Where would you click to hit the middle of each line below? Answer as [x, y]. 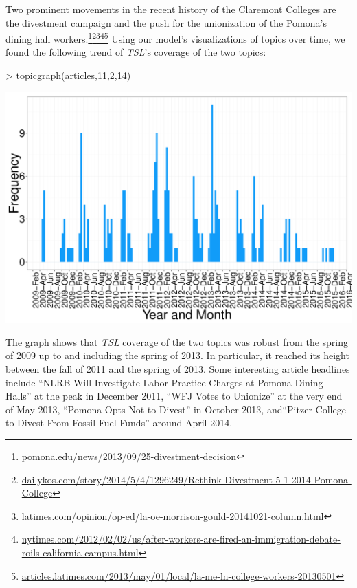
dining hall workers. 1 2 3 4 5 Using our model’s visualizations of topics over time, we [175, 37]
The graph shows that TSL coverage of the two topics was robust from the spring [177, 341]
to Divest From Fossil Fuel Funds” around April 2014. [119, 423]
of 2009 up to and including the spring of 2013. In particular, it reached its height [177, 355]
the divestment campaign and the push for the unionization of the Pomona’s [166, 22]
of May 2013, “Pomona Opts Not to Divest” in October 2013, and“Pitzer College [176, 409]
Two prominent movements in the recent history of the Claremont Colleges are [171, 9]
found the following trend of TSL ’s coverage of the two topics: [136, 52]
